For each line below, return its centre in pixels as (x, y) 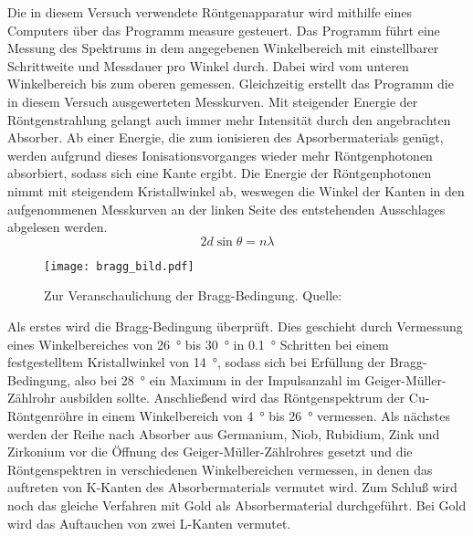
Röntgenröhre (46, 415)
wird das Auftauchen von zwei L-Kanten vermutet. (149, 523)
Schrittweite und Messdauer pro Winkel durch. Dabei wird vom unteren (208, 65)
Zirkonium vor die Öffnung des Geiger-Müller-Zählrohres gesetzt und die (210, 452)
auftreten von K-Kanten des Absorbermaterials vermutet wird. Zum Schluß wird (232, 487)
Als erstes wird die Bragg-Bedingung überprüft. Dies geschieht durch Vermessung (235, 326)
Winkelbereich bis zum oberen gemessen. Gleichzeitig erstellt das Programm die (231, 84)
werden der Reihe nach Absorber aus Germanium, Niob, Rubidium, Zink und (224, 433)
